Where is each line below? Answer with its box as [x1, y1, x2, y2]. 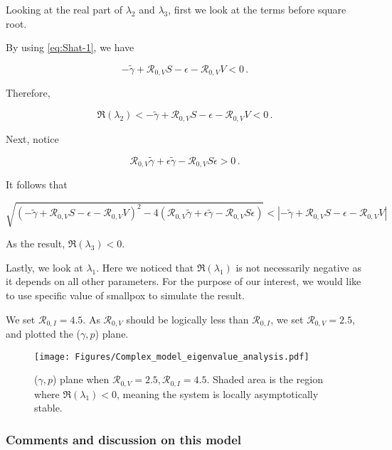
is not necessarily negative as [235, 259, 361, 274]
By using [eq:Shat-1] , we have [6, 40, 134, 55]
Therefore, [6, 85, 51, 100]
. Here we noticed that [96, 259, 194, 274]
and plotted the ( [6, 326, 81, 341]
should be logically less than [126, 311, 249, 326]
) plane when [53, 372, 110, 387]
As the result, [6, 236, 65, 251]
